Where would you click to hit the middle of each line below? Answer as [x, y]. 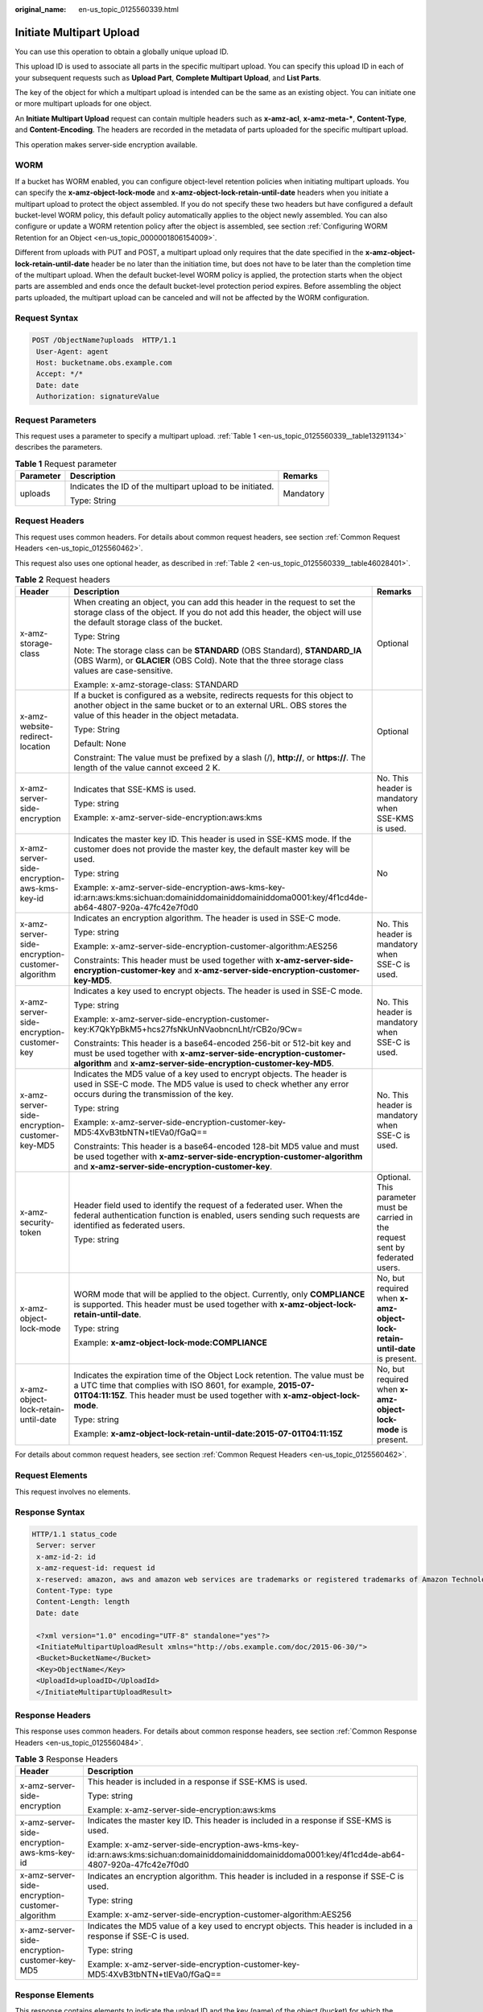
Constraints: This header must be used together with [173, 960]
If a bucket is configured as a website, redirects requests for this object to [213, 695]
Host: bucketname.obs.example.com [104, 363]
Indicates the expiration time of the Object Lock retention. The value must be [219, 1375]
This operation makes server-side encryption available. [106, 144]
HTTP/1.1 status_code [74, 1534]
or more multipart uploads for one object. [83, 104]
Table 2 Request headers [62, 579]
